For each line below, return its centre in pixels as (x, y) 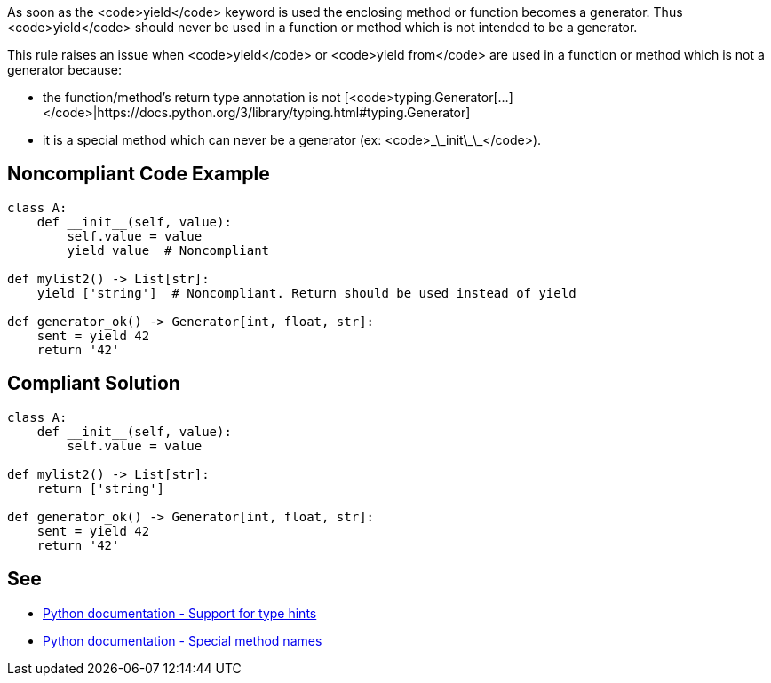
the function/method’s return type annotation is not (192, 97)
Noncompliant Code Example (139, 174)
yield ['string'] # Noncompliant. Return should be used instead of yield (306, 293)
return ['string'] (101, 488)
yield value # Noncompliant (168, 250)
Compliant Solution (94, 384)
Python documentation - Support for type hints (180, 613)
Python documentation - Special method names (183, 640)
